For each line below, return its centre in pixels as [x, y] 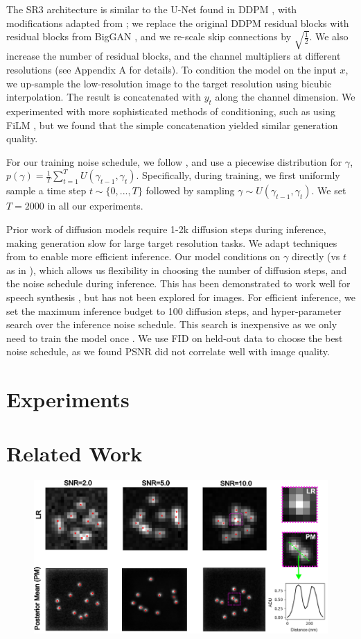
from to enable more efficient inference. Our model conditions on [143, 256]
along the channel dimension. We [285, 97]
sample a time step [46, 190]
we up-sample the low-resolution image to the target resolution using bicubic [169, 83]
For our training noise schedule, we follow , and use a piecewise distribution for [174, 161]
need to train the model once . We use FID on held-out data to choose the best [175, 338]
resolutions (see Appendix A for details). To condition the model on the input [171, 70]
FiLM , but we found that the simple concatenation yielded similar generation [172, 125]
